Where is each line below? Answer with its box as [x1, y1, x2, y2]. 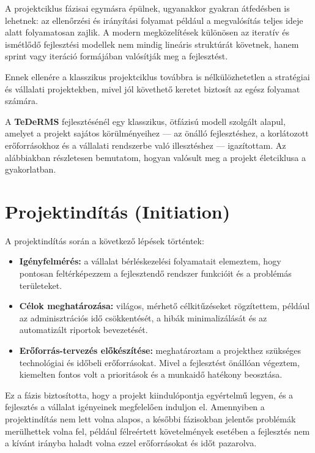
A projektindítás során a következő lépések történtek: [5, 234, 204, 247]
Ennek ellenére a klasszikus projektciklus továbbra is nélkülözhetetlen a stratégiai [5, 70, 310, 83]
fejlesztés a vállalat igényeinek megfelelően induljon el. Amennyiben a [5, 400, 265, 413]
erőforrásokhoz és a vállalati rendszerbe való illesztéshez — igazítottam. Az [5, 138, 286, 151]
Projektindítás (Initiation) [5, 198, 231, 223]
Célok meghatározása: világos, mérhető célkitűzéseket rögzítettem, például [19, 299, 310, 312]
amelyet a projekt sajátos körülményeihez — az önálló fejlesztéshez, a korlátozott [5, 127, 309, 140]
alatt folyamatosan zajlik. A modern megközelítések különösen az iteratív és [5, 26, 290, 39]
